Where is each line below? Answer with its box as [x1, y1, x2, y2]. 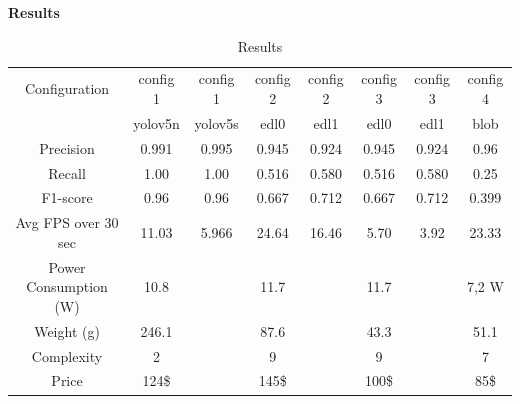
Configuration [24, 78, 110, 99]
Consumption [26, 276, 108, 297]
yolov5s [194, 112, 239, 133]
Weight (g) [34, 320, 100, 341]
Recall [48, 162, 86, 183]
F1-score [41, 187, 93, 208]
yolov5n [133, 112, 180, 133]
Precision [39, 137, 95, 158]
